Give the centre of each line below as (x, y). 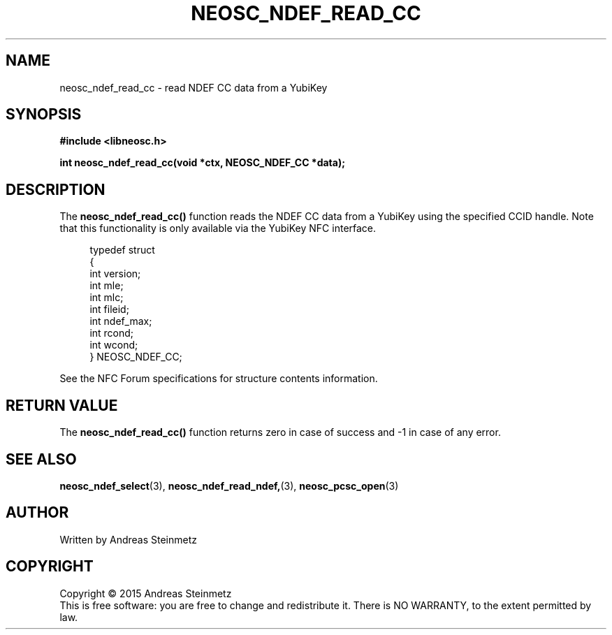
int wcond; (114, 345)
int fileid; (109, 309)
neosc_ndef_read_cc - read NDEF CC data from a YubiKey (194, 87)
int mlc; (107, 298)
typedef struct (122, 250)
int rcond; (112, 333)
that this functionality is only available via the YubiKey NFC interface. (218, 228)
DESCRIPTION (56, 189)
